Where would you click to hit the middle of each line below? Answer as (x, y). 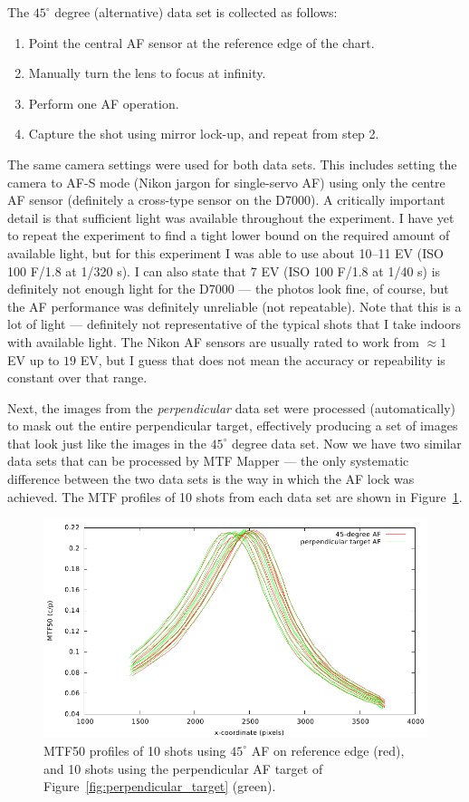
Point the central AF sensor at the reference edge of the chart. (201, 42)
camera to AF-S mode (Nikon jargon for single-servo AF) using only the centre (226, 182)
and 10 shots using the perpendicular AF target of (183, 768)
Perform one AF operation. (104, 103)
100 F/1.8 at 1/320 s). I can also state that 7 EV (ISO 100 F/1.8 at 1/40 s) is (224, 271)
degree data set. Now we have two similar (347, 443)
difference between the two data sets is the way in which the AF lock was (211, 479)
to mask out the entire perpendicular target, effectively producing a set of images (233, 425)
